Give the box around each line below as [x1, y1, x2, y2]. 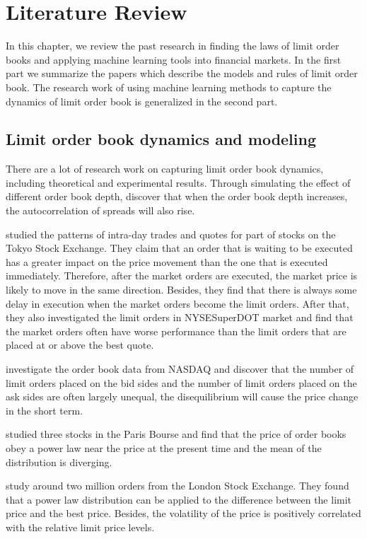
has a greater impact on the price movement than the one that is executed [6, 254, 328, 269]
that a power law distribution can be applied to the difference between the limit [6, 492, 352, 506]
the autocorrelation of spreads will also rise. [6, 203, 195, 218]
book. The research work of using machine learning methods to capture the [6, 79, 332, 94]
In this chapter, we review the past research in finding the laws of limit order [6, 38, 339, 53]
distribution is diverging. [6, 454, 112, 469]
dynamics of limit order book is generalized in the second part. [6, 93, 278, 108]
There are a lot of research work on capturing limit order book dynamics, [6, 161, 324, 176]
